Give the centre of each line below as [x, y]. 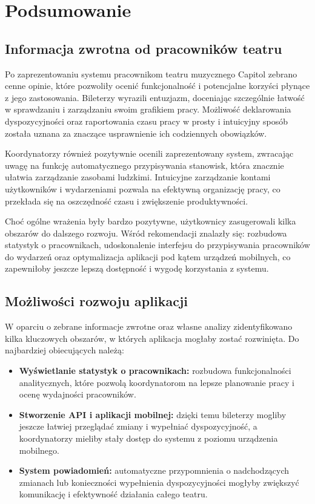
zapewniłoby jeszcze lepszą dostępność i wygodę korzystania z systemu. [137, 268]
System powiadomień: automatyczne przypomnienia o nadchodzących [154, 470]
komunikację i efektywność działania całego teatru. [113, 494]
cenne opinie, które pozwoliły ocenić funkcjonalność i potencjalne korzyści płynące [157, 86]
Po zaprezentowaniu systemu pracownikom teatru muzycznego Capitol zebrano [151, 74]
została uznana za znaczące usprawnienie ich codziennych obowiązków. [136, 133]
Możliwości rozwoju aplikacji [96, 301]
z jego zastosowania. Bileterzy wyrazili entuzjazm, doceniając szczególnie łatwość [155, 97]
